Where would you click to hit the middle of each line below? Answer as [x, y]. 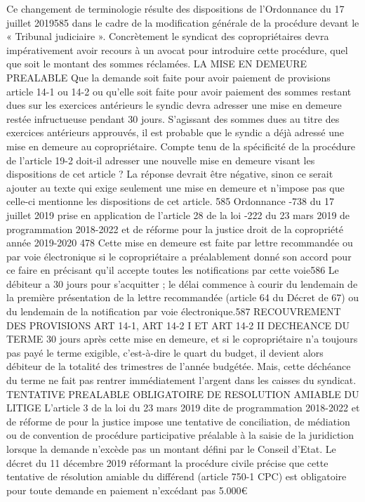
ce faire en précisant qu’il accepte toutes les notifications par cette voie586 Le [173, 270]
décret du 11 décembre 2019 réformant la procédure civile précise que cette [167, 462]
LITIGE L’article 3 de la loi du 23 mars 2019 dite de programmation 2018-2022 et [183, 408]
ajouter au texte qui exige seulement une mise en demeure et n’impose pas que [175, 187]
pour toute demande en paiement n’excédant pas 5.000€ [127, 490]
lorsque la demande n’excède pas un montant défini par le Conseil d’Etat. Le [171, 449]
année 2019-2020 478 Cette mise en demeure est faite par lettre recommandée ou [180, 243]
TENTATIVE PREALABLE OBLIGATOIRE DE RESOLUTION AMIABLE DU [183, 394]
